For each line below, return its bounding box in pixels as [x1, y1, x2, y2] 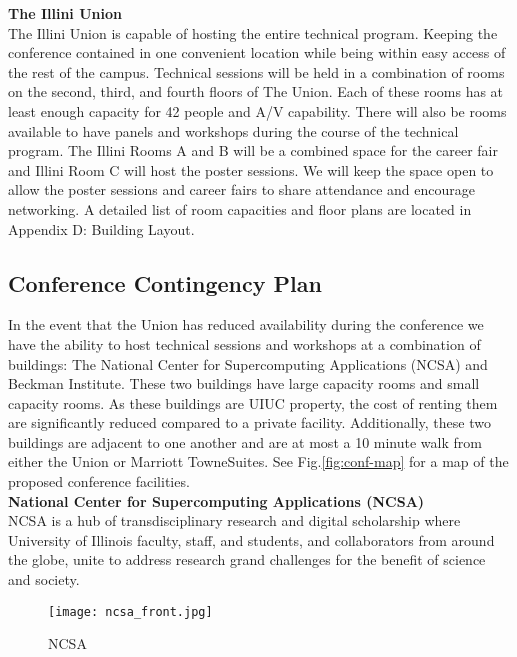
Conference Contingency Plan [8, 267, 322, 298]
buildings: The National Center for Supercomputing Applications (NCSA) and [8, 353, 488, 374]
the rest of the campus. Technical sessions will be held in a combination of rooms [8, 61, 505, 82]
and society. [8, 569, 80, 590]
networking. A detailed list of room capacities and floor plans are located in [8, 198, 472, 219]
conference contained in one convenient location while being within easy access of [8, 42, 506, 63]
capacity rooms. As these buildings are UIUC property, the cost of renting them [8, 392, 498, 413]
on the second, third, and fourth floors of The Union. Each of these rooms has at [8, 81, 504, 102]
